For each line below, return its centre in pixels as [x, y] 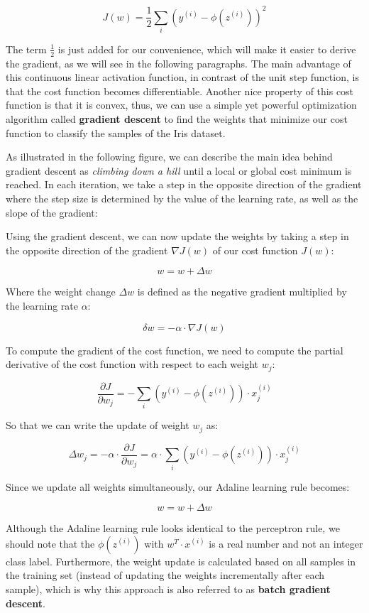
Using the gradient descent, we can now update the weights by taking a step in [177, 236]
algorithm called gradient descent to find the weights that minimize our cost [177, 119]
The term [26, 49]
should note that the [50, 543]
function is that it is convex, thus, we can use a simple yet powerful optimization [181, 105]
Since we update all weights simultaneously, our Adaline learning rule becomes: [178, 486]
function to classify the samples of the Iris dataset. [116, 132]
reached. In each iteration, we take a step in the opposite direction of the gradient [184, 184]
